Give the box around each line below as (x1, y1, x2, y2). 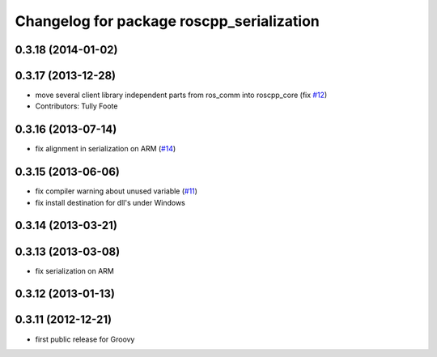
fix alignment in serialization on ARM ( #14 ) (35, 144, 176, 154)
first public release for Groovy (35, 334, 135, 344)
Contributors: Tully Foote (35, 101, 118, 111)
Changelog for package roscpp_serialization (15, 12, 320, 30)
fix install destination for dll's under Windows (35, 198, 185, 207)
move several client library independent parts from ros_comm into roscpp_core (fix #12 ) (35, 90, 328, 100)
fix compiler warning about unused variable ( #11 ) (35, 186, 198, 196)
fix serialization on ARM (35, 266, 115, 275)
